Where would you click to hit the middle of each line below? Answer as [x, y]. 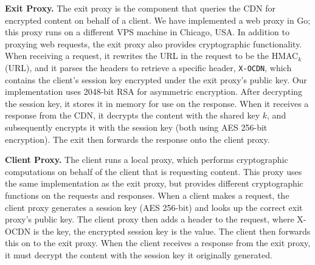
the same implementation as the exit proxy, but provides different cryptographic [154, 183]
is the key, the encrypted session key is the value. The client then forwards [172, 231]
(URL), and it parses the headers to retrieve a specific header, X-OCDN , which [148, 67]
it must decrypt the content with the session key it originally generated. [139, 254]
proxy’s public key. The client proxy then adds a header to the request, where [150, 219]
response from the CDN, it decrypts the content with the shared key [133, 115]
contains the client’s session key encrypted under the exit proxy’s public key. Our [156, 79]
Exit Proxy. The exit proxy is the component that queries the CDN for [140, 8]
